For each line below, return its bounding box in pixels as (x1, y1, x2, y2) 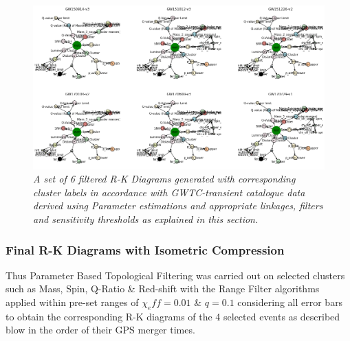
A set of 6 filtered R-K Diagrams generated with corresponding (33, 172, 296, 186)
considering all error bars (237, 295, 343, 309)
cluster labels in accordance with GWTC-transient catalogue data (33, 185, 305, 199)
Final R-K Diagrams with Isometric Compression (6, 241, 285, 258)
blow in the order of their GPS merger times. (6, 322, 195, 337)
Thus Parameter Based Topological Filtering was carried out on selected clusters (6, 268, 345, 282)
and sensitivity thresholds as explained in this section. (33, 212, 259, 226)
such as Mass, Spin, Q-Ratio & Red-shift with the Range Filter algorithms (6, 281, 320, 296)
